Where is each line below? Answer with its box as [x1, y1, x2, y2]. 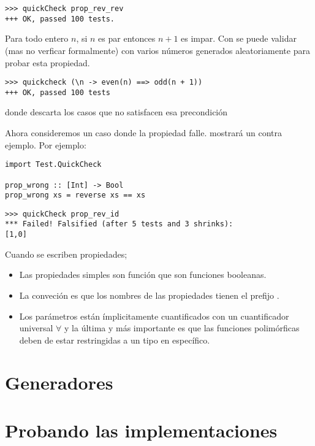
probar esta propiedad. [5, 56, 90, 69]
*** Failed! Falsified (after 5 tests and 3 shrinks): [5, 220, 233, 229]
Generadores [5, 369, 113, 394]
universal [19, 321, 53, 334]
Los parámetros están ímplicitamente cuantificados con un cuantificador [19, 309, 289, 322]
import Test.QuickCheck [5, 160, 102, 169]
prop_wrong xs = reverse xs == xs [5, 191, 146, 200]
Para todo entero [5, 32, 69, 45]
